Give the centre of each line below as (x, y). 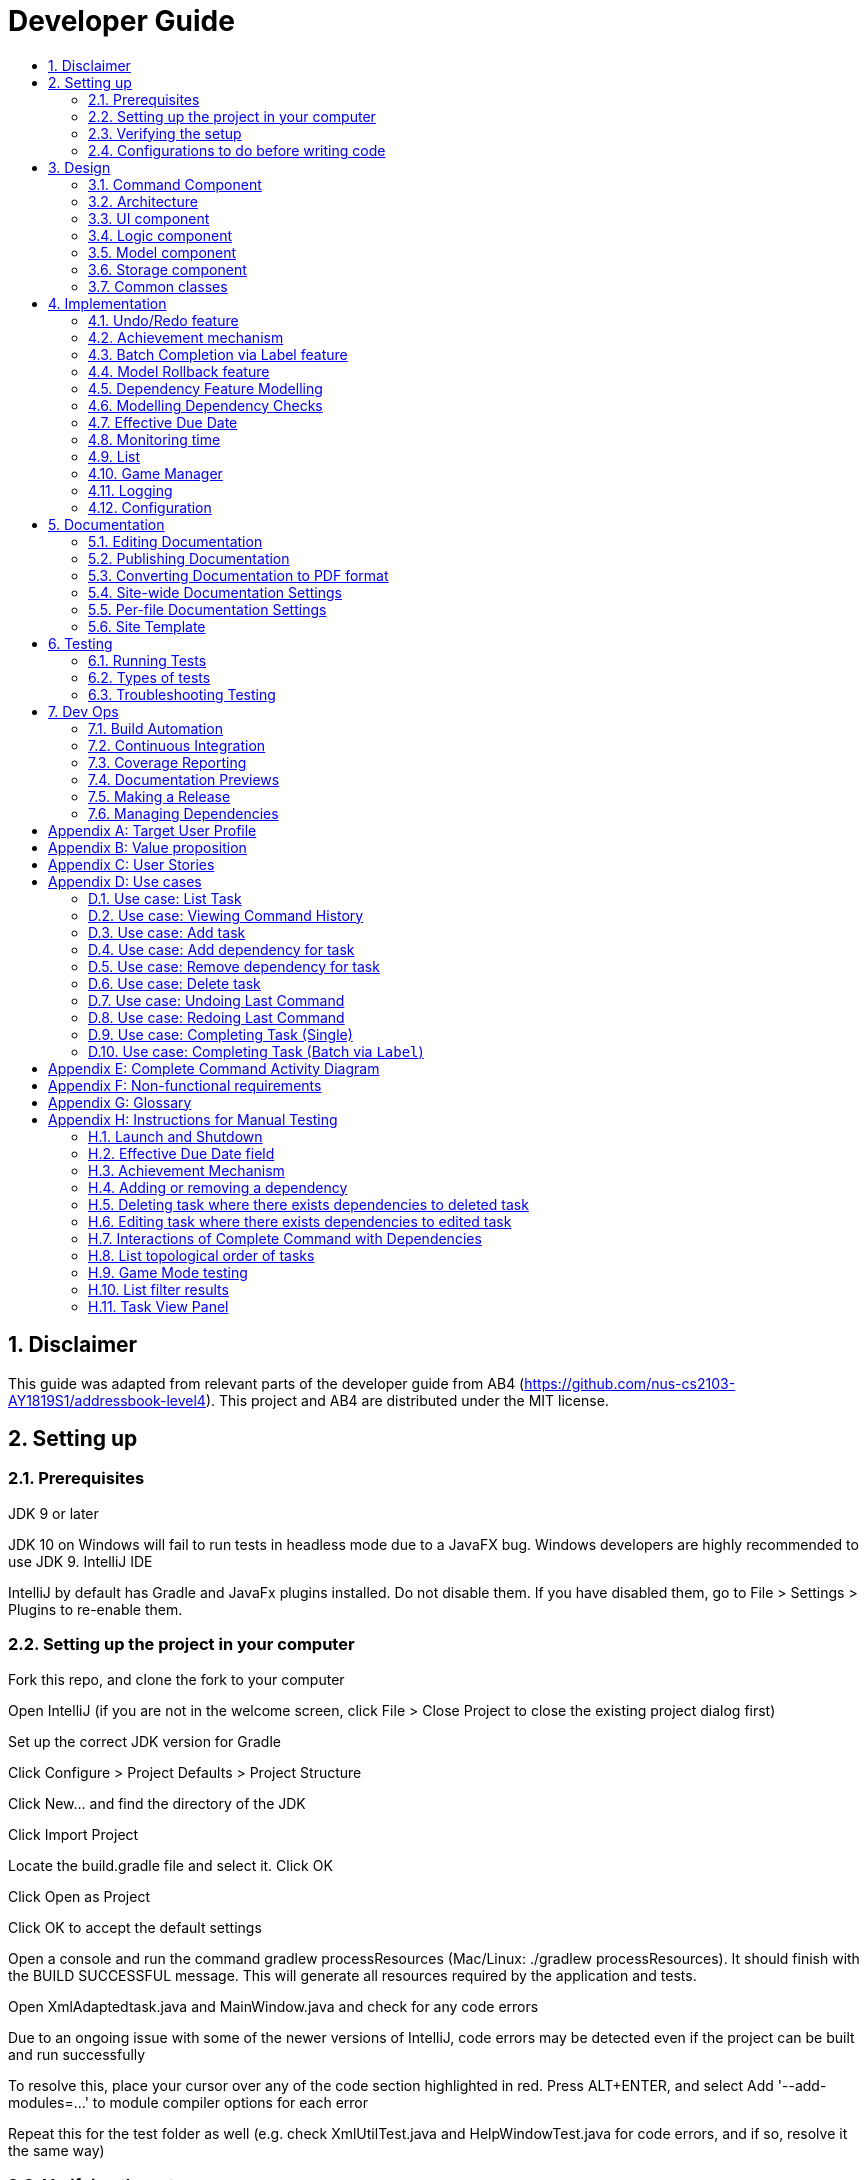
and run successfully (77, 2054)
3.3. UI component (149, 218)
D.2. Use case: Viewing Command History (226, 915)
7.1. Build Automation (155, 728)
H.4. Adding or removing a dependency (218, 1187)
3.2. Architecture (143, 201)
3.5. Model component (162, 252)
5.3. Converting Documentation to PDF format (238, 575)
